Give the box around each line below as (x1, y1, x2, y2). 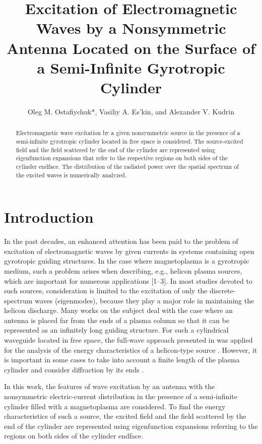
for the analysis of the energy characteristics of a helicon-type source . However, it (4, 344, 257, 355)
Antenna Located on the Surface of (7, 37, 255, 58)
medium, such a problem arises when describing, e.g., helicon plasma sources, (4, 265, 242, 276)
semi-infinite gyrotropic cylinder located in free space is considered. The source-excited (16, 137, 243, 145)
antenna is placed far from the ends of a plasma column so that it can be (4, 314, 230, 325)
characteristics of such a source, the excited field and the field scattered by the (4, 411, 246, 421)
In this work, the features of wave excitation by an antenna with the (4, 381, 215, 392)
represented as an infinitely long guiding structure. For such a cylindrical (4, 325, 229, 335)
